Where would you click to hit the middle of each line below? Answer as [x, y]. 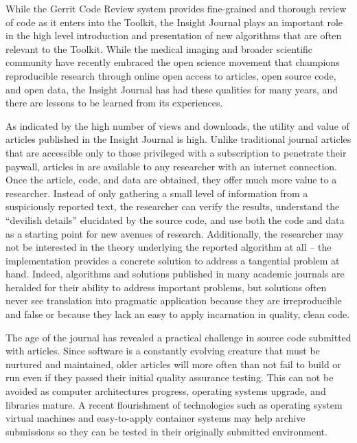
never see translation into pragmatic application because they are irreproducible [174, 300]
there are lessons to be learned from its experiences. [114, 103]
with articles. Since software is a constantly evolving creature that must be [163, 351]
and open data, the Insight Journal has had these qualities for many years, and [172, 89]
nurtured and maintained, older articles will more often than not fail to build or [173, 364]
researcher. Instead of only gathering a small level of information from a [157, 193]
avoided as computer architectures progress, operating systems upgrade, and [166, 391]
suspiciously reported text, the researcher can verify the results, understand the [173, 206]
